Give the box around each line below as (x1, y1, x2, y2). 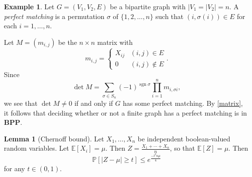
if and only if (74, 98, 113, 108)
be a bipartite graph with (110, 1, 186, 11)
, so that (170, 143, 195, 153)
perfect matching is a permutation (4, 11, 105, 21)
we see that (4, 98, 38, 108)
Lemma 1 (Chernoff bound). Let (4, 133, 104, 143)
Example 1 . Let (4, 1, 55, 11)
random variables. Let (4, 143, 69, 153)
